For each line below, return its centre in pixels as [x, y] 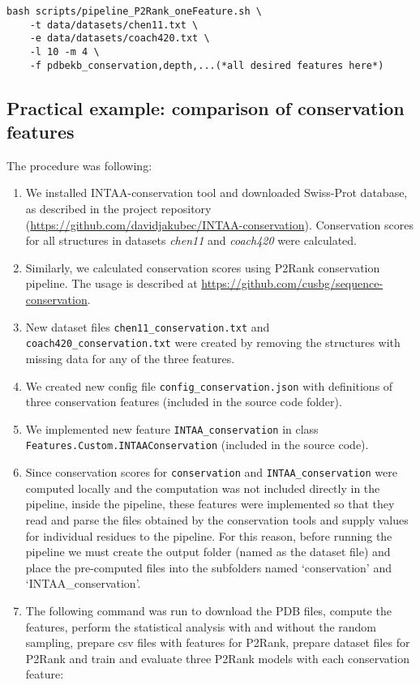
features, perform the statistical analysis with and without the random [201, 626]
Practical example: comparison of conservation [206, 107]
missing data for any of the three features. [130, 358]
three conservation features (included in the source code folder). [184, 402]
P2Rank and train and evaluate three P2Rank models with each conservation [217, 658]
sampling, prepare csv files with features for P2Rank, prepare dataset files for [218, 642]
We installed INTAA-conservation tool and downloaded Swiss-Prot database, [216, 193]
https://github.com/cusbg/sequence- [292, 283]
